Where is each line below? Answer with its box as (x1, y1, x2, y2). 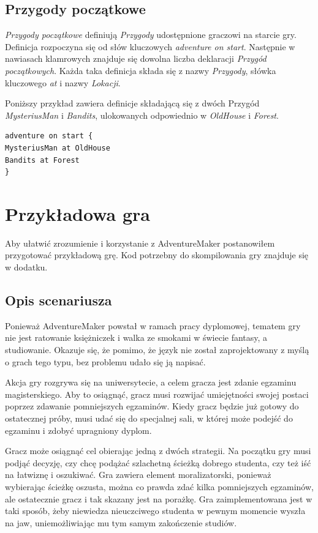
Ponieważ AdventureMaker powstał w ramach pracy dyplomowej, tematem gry (5, 319, 301, 332)
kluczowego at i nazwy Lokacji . (5, 76, 121, 89)
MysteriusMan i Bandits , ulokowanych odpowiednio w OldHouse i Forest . (5, 108, 279, 121)
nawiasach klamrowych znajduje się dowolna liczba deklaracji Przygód (5, 52, 267, 65)
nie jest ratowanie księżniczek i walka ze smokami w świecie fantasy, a (5, 331, 268, 344)
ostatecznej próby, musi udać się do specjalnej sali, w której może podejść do (5, 412, 293, 424)
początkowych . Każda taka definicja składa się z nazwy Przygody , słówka (5, 64, 276, 76)
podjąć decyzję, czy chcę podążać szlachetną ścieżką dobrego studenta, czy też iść (5, 456, 311, 469)
